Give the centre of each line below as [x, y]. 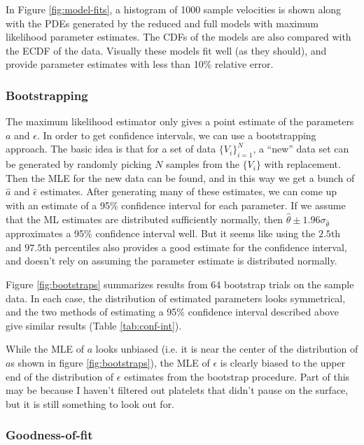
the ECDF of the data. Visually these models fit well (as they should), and [166, 50]
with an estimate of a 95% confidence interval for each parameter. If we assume [176, 205]
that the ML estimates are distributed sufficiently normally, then [145, 219]
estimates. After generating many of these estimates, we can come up [189, 191]
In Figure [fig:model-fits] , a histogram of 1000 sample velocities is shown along [174, 9]
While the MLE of [45, 349]
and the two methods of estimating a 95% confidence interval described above [172, 312]
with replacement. [302, 164]
